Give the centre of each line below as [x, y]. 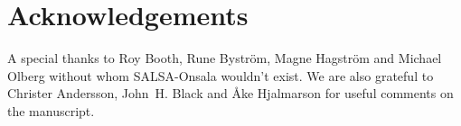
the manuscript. [51, 110]
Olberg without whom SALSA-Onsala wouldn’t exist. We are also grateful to [221, 75]
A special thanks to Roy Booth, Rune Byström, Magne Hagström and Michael [225, 58]
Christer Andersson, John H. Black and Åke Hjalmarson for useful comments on [230, 93]
